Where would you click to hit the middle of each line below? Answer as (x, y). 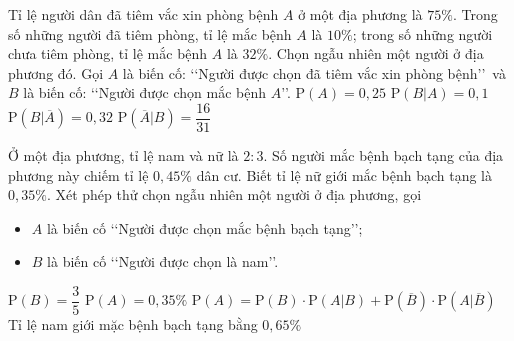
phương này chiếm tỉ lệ (78, 174)
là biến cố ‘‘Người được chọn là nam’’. (163, 261)
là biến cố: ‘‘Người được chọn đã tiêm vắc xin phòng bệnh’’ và (314, 72)
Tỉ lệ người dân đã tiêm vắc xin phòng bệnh (143, 14)
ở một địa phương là (360, 14)
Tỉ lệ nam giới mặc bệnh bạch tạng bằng (133, 324)
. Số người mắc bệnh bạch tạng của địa (383, 155)
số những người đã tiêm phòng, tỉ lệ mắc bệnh (150, 33)
